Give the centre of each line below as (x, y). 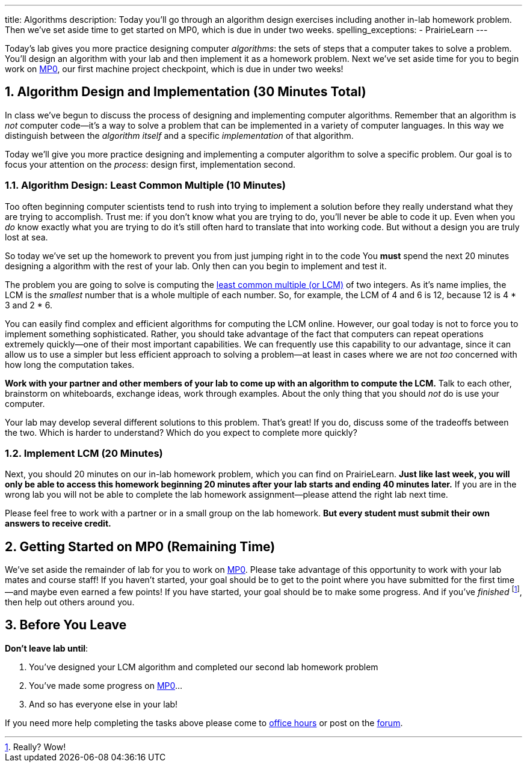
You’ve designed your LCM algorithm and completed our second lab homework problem (204, 667)
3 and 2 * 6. (29, 305)
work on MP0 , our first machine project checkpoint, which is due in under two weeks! (174, 69)
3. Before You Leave (66, 625)
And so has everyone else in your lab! (103, 704)
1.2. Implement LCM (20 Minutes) (84, 453)
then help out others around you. (70, 602)
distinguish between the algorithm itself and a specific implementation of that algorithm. (179, 135)
